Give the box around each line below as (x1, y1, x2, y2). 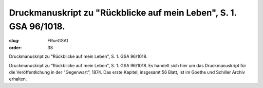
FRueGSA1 (47, 38, 69, 44)
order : (9, 44, 22, 51)
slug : (9, 38, 19, 44)
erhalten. (9, 76, 27, 82)
